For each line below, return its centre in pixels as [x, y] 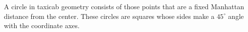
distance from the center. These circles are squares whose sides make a [109, 16]
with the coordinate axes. [42, 25]
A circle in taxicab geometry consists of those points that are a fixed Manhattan [124, 6]
